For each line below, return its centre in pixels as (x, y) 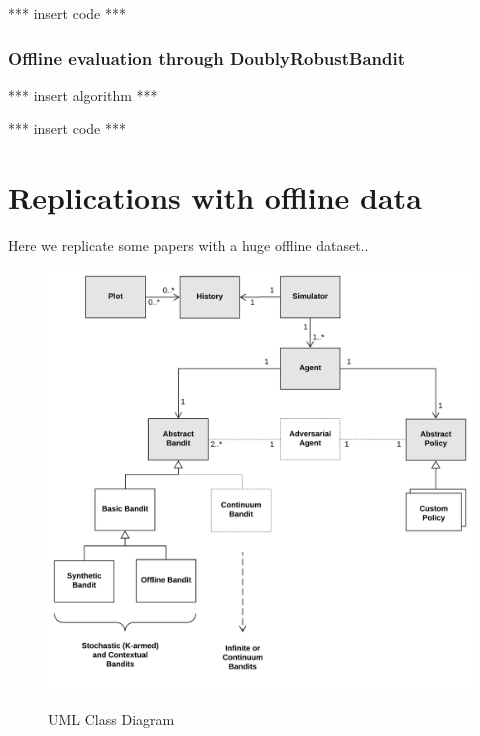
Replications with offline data (215, 197)
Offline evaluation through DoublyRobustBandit (207, 57)
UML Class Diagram (111, 718)
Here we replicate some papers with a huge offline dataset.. (188, 245)
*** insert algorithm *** (83, 94)
